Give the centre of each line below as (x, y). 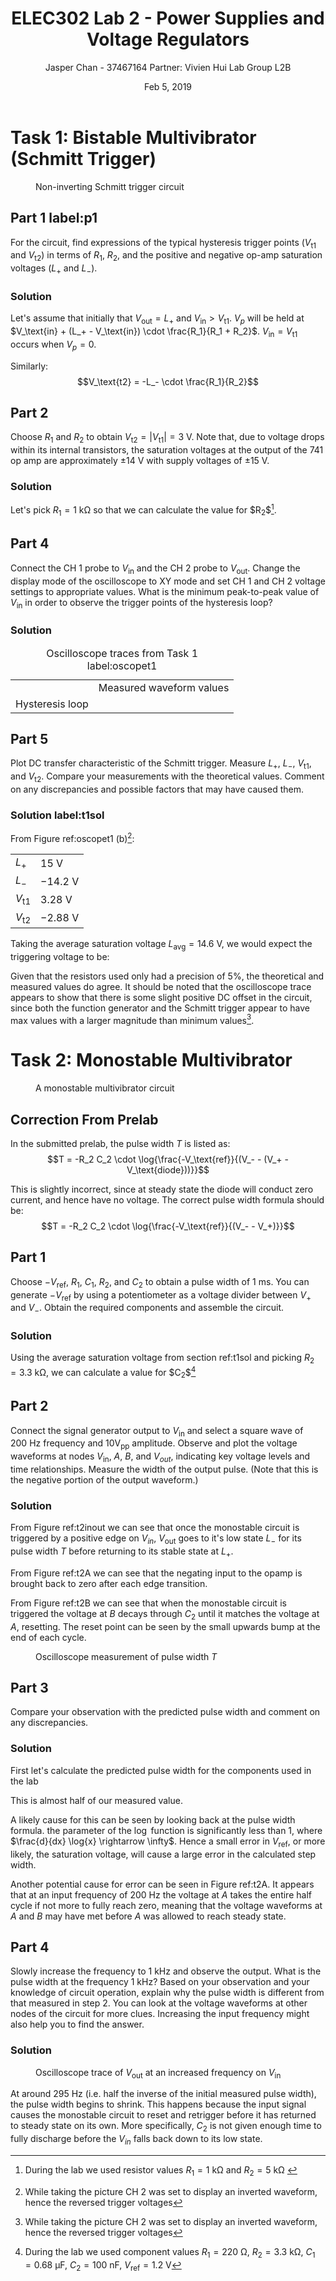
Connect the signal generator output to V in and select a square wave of (157, 1431)
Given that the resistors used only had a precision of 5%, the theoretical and (167, 976)
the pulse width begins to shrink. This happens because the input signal (158, 2104)
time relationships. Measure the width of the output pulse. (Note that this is (164, 1469)
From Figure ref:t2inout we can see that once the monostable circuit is (155, 1528)
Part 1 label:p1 (54, 218)
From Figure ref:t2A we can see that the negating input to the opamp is (156, 1573)
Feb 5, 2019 (168, 86)
